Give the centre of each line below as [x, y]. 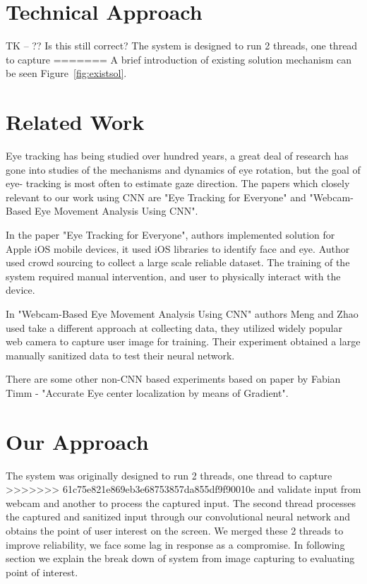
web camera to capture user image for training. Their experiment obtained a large [183, 341]
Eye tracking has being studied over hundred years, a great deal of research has [177, 156]
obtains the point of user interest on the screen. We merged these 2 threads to [175, 531]
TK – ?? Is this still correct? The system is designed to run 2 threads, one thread [182, 46]
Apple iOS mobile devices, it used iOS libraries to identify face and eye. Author [178, 248]
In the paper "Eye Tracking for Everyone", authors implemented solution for [170, 234]
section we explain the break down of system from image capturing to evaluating [180, 558]
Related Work [75, 122]
